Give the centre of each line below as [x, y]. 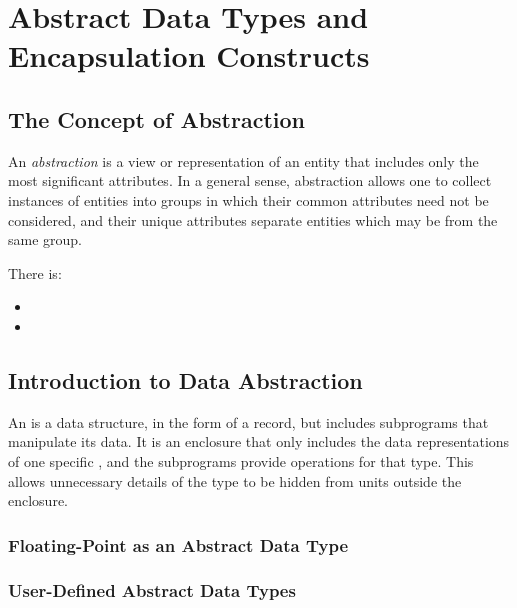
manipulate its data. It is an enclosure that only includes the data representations [259, 441]
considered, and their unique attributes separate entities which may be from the [253, 219]
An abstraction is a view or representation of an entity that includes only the [243, 160]
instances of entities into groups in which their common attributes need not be [248, 199]
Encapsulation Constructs [189, 55]
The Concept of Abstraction [157, 118]
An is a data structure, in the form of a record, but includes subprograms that [248, 421]
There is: [35, 272]
